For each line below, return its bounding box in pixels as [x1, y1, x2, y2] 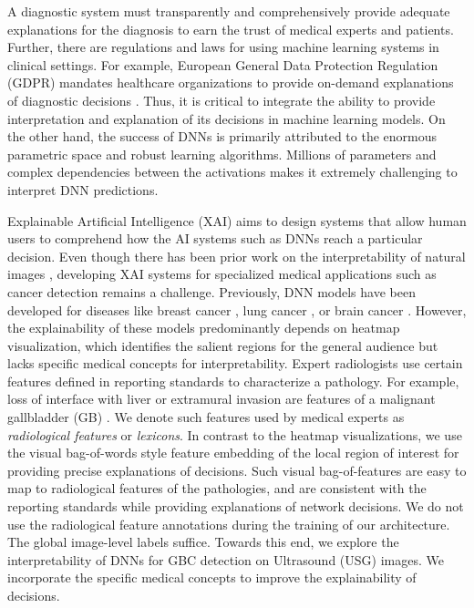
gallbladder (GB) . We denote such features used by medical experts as [7, 407, 405, 427]
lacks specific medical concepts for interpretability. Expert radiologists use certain [7, 354, 463, 373]
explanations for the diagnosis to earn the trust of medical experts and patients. [7, 19, 454, 38]
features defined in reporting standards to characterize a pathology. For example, [7, 371, 459, 390]
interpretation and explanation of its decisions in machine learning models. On [7, 108, 446, 128]
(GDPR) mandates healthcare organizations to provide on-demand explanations [7, 73, 454, 92]
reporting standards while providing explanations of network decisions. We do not [7, 497, 464, 516]
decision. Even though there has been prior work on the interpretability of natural [7, 246, 466, 265]
